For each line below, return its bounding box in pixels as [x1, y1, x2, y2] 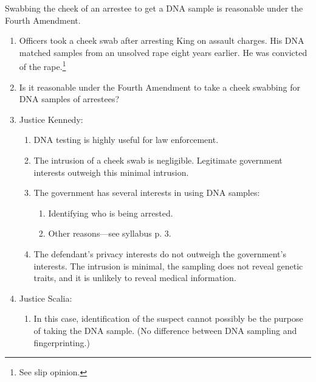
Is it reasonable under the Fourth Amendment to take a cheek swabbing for [19, 80, 300, 93]
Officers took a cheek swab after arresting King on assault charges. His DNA [19, 34, 304, 47]
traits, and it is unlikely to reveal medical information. [33, 271, 236, 284]
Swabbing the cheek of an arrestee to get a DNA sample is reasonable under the [5, 2, 303, 14]
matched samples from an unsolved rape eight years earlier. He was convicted [19, 46, 307, 58]
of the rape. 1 [19, 58, 66, 73]
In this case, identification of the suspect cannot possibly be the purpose [33, 312, 303, 325]
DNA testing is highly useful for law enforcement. [33, 133, 219, 146]
